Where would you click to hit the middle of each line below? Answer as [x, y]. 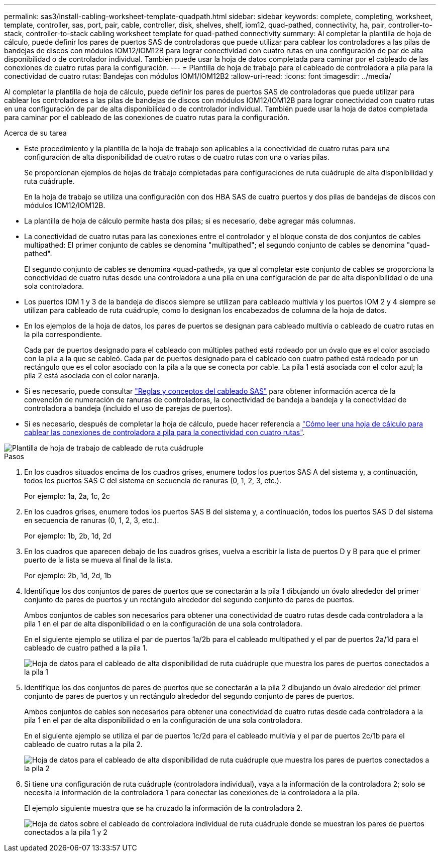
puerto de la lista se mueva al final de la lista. [98, 560]
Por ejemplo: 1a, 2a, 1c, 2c [67, 496]
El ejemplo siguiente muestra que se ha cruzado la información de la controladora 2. [163, 808]
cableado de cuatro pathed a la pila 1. [86, 648]
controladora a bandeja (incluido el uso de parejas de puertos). [128, 408]
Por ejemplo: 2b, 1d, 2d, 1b [68, 575]
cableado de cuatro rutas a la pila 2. [83, 744]
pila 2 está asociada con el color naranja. [92, 376]
